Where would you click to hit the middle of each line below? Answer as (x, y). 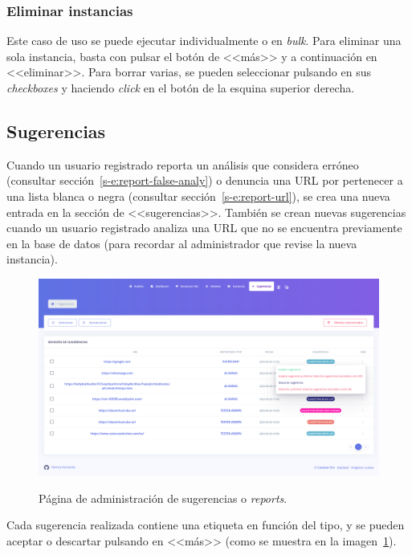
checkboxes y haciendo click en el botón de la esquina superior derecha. (181, 88)
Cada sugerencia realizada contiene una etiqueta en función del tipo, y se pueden (206, 525)
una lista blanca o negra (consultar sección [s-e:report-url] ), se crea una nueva (198, 196)
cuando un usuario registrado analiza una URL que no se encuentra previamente (204, 228)
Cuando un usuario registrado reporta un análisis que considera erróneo (183, 164)
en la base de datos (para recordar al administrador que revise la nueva (182, 243)
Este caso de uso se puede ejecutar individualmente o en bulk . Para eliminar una (204, 41)
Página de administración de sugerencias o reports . (163, 498)
